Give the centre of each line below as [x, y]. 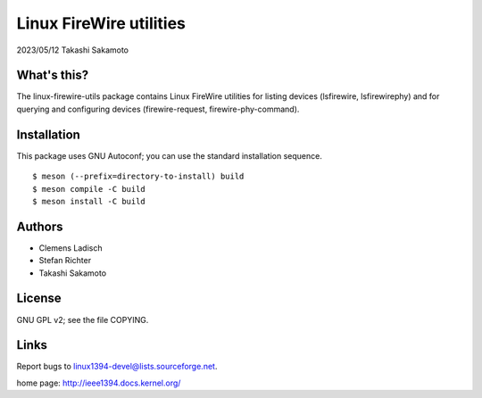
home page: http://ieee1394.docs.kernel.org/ [99, 383]
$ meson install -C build [89, 201]
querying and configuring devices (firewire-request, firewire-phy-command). [158, 109]
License [39, 298]
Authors [40, 226]
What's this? [53, 75]
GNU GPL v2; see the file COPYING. [83, 319]
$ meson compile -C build [89, 189]
